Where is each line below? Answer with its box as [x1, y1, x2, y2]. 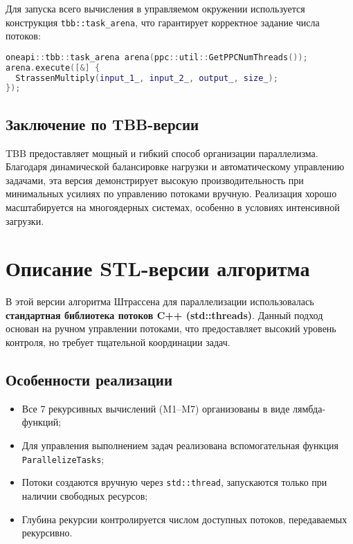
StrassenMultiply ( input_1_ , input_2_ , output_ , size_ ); [15, 73, 278, 83]
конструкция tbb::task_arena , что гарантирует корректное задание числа [6, 15, 320, 29]
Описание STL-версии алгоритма [6, 254, 310, 282]
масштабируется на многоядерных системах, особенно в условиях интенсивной [6, 199, 340, 214]
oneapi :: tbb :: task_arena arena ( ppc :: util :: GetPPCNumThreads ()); [6, 52, 308, 62]
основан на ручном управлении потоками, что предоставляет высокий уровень [6, 321, 336, 336]
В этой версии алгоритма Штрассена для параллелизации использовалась [6, 294, 314, 309]
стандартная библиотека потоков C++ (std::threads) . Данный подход [6, 307, 323, 322]
